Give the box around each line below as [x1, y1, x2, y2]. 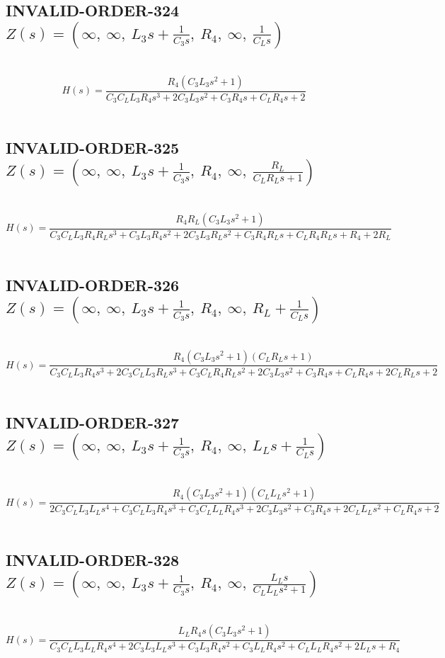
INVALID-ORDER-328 [6, 548, 180, 570]
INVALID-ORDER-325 [6, 137, 180, 159]
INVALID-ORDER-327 [6, 412, 180, 433]
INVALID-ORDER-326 [6, 274, 180, 296]
